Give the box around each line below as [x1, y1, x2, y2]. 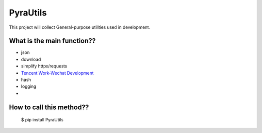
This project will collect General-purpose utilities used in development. [9, 24, 150, 30]
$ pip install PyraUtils [21, 117, 64, 123]
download [21, 56, 41, 62]
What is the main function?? [9, 37, 96, 45]
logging [21, 83, 36, 89]
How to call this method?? [9, 103, 89, 111]
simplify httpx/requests [21, 63, 67, 69]
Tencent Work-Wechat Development [21, 70, 94, 76]
